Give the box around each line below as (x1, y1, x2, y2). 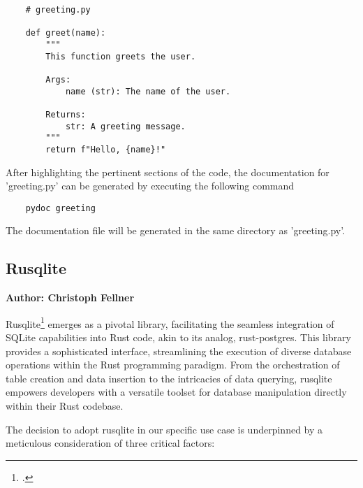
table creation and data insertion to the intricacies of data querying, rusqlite (6, 371, 332, 385)
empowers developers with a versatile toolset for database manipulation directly (6, 385, 347, 399)
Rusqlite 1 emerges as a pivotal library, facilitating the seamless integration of (6, 314, 334, 331)
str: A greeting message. (65, 121, 186, 131)
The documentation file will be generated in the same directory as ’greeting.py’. (6, 223, 346, 238)
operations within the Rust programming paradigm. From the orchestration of (6, 357, 340, 372)
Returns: (45, 109, 86, 120)
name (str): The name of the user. (65, 86, 231, 96)
